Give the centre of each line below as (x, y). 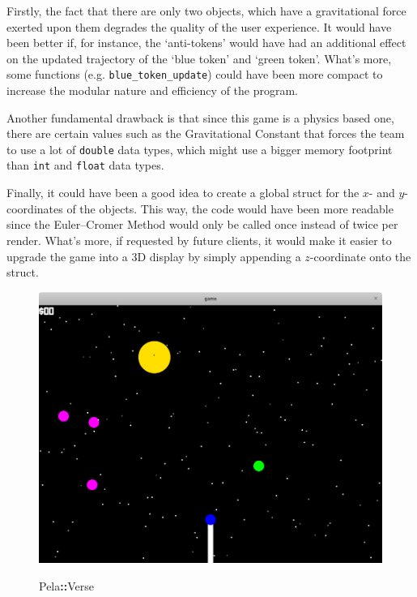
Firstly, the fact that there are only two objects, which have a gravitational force (206, 11)
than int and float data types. (85, 165)
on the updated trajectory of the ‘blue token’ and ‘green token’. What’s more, (199, 58)
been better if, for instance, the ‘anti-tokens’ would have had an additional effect (206, 43)
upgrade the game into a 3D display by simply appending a (154, 256)
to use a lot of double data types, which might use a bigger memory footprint (200, 149)
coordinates (35, 208)
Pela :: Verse (66, 585)
